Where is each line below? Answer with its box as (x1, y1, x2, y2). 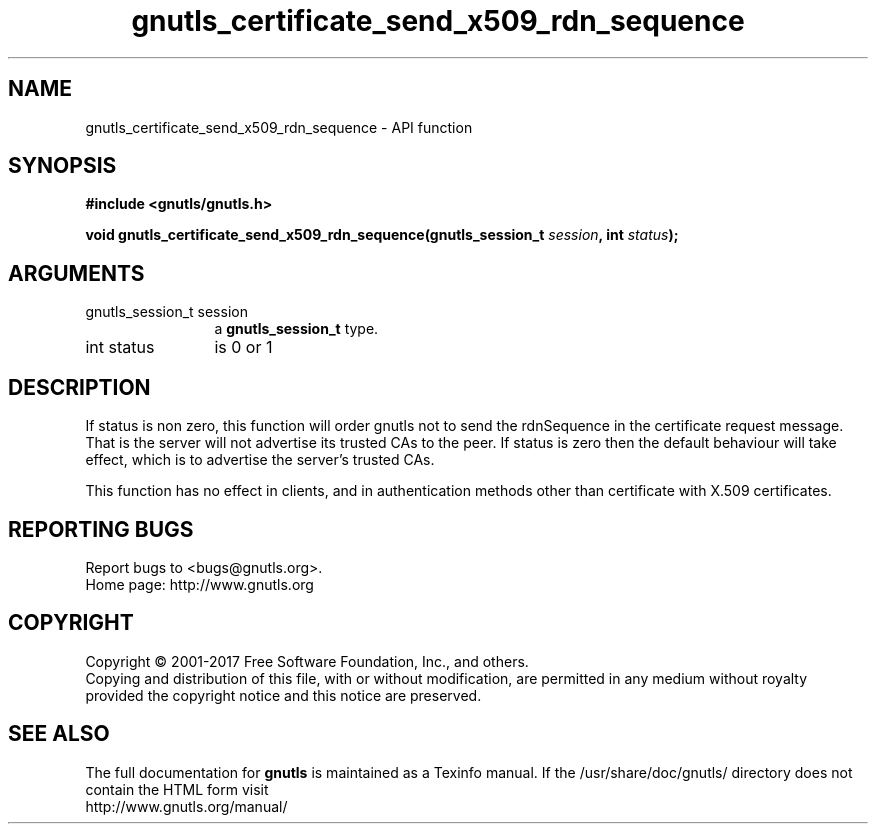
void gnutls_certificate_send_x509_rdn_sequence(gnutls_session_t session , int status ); (85, 226, 679, 244)
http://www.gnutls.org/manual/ (85, 797, 288, 815)
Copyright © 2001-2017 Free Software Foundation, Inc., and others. (85, 652, 529, 670)
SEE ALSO (8, 721, 110, 747)
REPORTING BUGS (8, 516, 194, 542)
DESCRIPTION (8, 374, 151, 400)
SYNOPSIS (8, 153, 117, 179)
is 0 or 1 (214, 337, 273, 358)
